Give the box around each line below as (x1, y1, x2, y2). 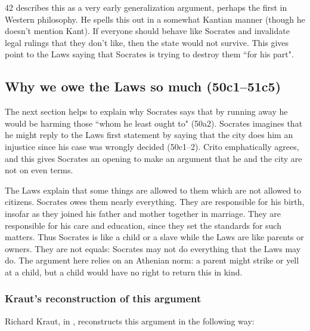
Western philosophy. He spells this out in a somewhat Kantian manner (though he (5, 13, 305, 25)
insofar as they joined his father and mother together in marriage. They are (5, 207, 281, 219)
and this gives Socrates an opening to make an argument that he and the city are (5, 152, 302, 164)
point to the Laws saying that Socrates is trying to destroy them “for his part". (5, 48, 294, 60)
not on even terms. (5, 164, 73, 176)
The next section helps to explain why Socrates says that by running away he (5, 105, 288, 118)
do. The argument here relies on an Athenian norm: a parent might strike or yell (5, 254, 299, 266)
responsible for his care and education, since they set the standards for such (5, 219, 281, 231)
